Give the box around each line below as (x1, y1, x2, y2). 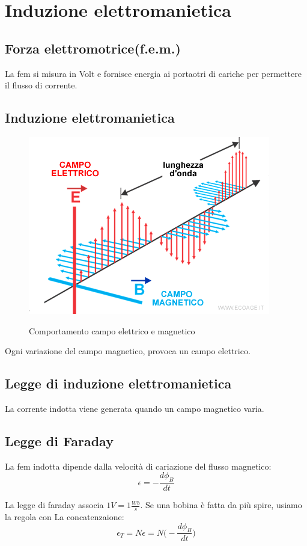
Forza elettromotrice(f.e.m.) (5, 38, 181, 57)
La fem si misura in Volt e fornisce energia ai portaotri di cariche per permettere (5, 67, 302, 79)
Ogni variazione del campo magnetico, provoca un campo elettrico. (5, 345, 251, 357)
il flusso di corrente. (5, 79, 78, 91)
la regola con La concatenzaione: (5, 511, 124, 523)
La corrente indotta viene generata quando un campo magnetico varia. (5, 402, 264, 414)
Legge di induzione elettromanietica (5, 374, 232, 393)
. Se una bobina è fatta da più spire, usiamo (140, 498, 302, 511)
